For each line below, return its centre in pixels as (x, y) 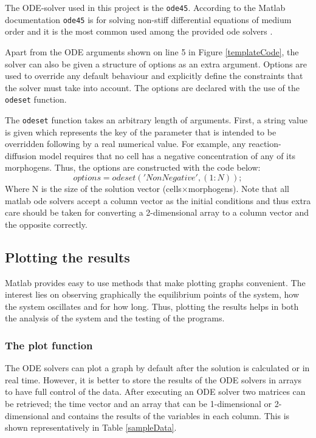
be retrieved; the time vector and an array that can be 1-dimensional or (138, 403)
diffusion (21, 155)
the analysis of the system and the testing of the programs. (115, 318)
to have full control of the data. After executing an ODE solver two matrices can (155, 392)
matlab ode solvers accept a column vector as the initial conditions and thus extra (158, 200)
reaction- (265, 144)
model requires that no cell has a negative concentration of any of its (167, 155)
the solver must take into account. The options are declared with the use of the (152, 87)
